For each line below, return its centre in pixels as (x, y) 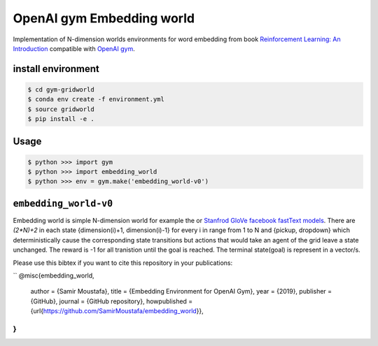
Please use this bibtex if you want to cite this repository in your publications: (123, 263)
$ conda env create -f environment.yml (96, 99)
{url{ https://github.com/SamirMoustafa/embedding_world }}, (117, 311)
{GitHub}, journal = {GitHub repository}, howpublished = (112, 301)
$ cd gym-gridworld (61, 89)
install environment (56, 69)
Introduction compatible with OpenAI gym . (74, 48)
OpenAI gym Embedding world (104, 18)
